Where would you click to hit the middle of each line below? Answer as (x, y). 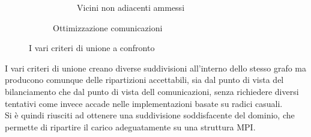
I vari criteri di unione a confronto (92, 48)
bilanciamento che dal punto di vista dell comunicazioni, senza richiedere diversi (152, 91)
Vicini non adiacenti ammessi (131, 7)
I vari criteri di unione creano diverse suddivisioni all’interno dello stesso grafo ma (156, 68)
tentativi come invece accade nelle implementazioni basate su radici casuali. (144, 103)
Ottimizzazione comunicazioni (108, 27)
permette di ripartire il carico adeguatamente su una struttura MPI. (130, 126)
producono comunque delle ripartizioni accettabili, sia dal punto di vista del (144, 80)
